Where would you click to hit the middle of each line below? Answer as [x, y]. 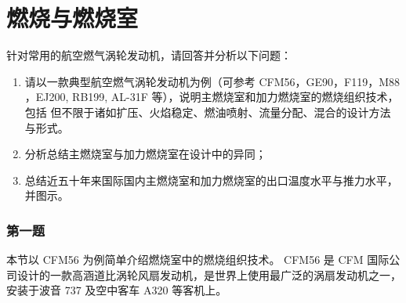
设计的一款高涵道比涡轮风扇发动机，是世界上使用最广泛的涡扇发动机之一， [209, 274]
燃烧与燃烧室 [72, 18]
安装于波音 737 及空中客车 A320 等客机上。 [117, 290]
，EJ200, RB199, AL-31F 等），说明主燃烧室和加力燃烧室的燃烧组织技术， [212, 97]
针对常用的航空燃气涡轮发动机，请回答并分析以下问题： [149, 55]
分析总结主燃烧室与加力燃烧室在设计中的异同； [145, 154]
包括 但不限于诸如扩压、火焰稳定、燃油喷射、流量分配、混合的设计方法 [208, 112]
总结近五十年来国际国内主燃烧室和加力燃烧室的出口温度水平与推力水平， [211, 180]
